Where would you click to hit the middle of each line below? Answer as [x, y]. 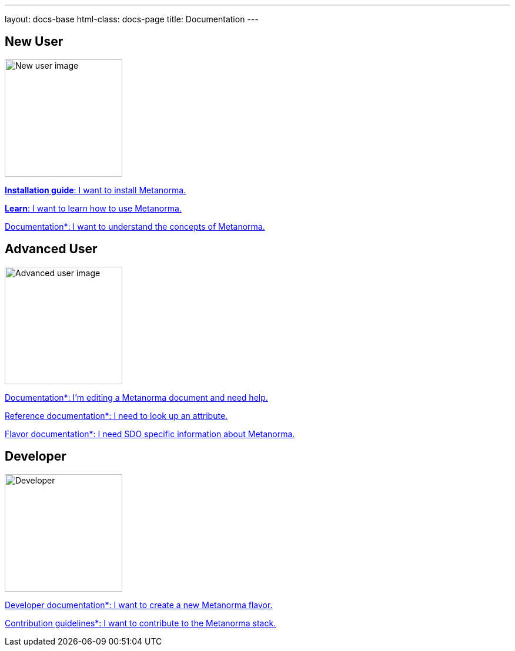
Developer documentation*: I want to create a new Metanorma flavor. [139, 605]
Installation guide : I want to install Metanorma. [96, 190]
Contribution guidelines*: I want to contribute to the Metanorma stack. [141, 623]
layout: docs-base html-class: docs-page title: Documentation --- [132, 19]
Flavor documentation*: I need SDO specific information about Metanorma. [150, 434]
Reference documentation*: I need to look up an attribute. [116, 415]
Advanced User [51, 249]
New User [34, 42]
